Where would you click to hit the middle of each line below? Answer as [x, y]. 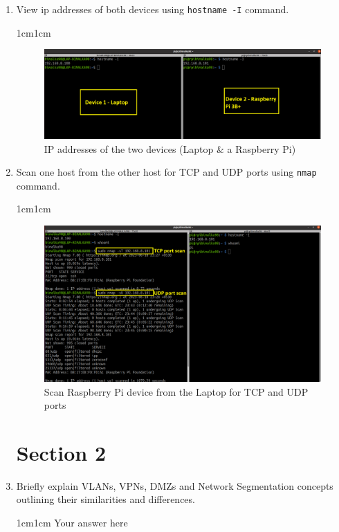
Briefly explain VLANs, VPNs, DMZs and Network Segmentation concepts [175, 485]
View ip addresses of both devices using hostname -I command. [153, 9]
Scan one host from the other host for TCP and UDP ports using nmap [166, 172]
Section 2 [61, 452]
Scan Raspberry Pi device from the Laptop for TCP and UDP [176, 391]
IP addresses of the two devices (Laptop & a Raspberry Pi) [170, 148]
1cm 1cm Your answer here [72, 523]
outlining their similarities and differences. [106, 499]
